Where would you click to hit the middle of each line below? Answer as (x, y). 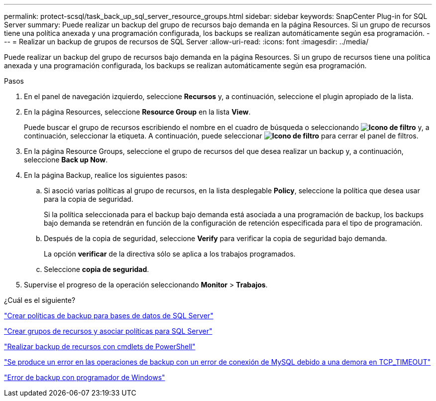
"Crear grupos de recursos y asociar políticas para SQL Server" (108, 331)
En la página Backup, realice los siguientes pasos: (106, 175)
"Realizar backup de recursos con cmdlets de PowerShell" (100, 346)
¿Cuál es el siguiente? (40, 300)
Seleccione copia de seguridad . (97, 269)
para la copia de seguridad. (89, 199)
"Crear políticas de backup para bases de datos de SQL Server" (109, 316)
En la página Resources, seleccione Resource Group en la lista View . (137, 112)
